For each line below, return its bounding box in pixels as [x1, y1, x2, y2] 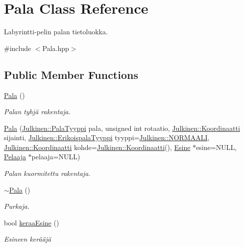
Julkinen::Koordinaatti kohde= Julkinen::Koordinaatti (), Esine [4, 142, 191, 152]
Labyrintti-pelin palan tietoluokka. [4, 26, 108, 37]
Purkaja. [4, 201, 30, 211]
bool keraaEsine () [4, 217, 59, 227]
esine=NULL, [196, 142, 237, 152]
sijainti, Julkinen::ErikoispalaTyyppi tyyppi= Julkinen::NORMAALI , [4, 132, 210, 143]
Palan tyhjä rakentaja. [4, 106, 71, 117]
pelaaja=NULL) [31, 151, 80, 162]
